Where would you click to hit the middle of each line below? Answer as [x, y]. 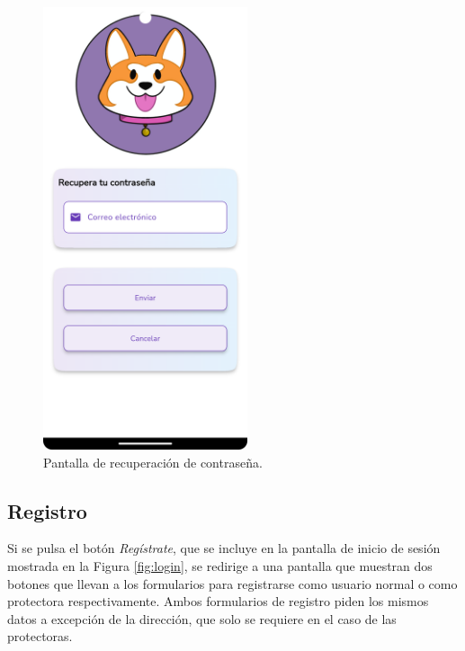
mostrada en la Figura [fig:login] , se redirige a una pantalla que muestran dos [220, 565]
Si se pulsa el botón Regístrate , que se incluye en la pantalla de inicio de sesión [224, 548]
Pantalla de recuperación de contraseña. [153, 462]
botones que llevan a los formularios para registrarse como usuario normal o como [232, 583]
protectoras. [40, 636]
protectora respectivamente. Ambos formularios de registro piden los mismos [218, 601]
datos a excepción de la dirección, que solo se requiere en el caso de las [202, 618]
